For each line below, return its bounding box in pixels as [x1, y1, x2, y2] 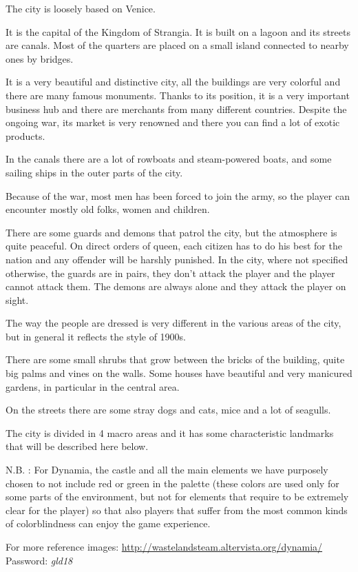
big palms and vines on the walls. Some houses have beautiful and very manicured [6, 366, 352, 380]
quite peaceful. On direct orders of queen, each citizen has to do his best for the [6, 238, 342, 253]
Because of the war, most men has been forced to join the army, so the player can [6, 188, 350, 203]
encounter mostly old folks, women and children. [6, 202, 210, 216]
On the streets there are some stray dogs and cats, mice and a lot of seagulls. [6, 402, 331, 417]
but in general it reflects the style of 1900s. [6, 329, 187, 343]
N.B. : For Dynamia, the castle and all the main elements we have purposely [6, 462, 328, 477]
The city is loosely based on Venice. [6, 1, 156, 15]
